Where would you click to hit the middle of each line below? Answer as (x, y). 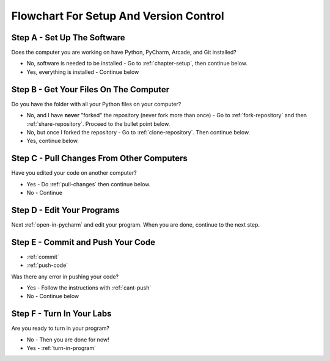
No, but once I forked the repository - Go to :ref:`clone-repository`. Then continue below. (138, 132)
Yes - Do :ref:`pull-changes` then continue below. (89, 184)
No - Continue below (53, 296)
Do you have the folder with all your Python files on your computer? (96, 104)
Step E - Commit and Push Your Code (83, 242)
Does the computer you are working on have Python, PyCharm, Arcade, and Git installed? (124, 53)
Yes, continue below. (53, 141)
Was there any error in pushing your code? (65, 276)
